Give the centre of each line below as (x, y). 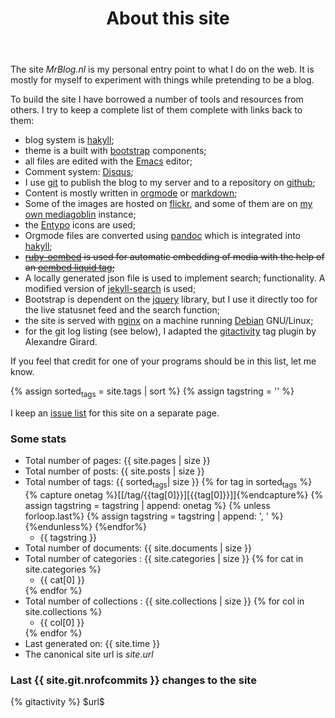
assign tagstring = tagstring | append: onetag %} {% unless (147, 506)
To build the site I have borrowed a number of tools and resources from (157, 99)
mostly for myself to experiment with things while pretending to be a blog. (162, 80)
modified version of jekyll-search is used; (110, 289)
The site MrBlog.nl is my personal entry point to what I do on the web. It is (162, 69)
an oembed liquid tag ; (69, 268)
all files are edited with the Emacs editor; (108, 161)
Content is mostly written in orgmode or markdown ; (131, 193)
